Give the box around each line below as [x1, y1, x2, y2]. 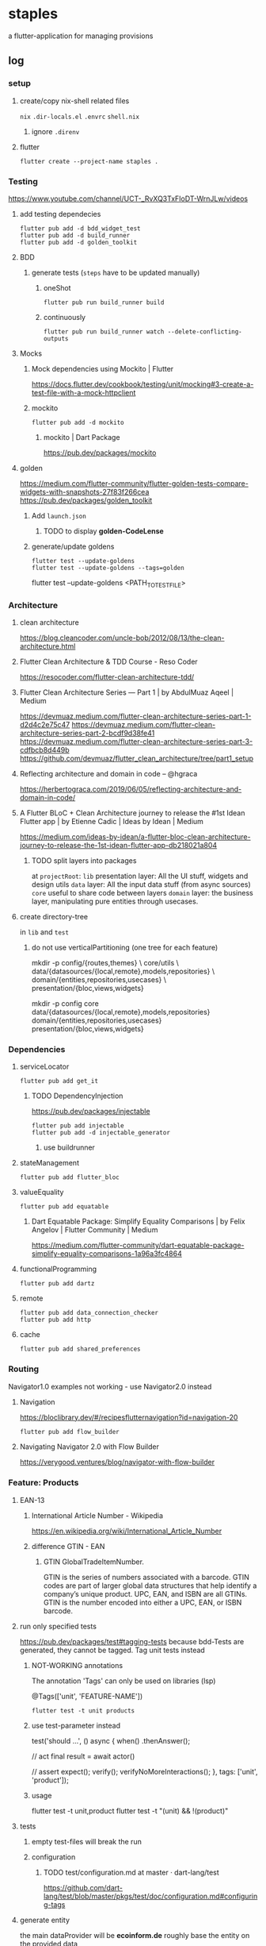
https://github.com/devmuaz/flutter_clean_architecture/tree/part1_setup [19, 753, 254, 763]
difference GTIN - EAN [31, 1541, 105, 1551]
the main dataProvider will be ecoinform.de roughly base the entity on [19, 1930, 250, 1940]
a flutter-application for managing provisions [8, 31, 154, 40]
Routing [8, 1363, 40, 1374]
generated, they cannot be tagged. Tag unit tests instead [19, 1645, 206, 1655]
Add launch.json [31, 511, 87, 520]
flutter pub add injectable [31, 1122, 124, 1130]
